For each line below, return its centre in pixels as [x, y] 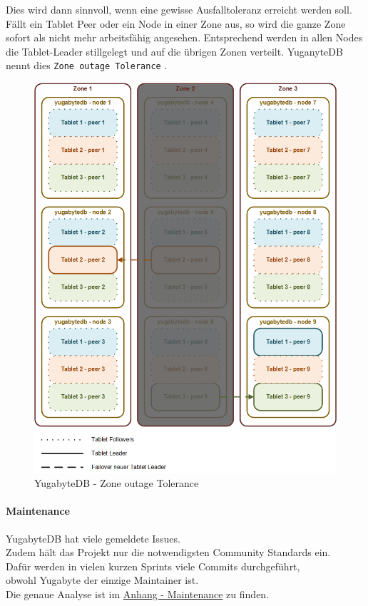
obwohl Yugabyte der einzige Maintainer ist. [102, 580]
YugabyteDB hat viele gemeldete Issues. [93, 538]
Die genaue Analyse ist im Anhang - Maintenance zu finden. [138, 594]
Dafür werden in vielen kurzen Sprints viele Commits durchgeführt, [153, 566]
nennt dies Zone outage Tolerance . [87, 65]
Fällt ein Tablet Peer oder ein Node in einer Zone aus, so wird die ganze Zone [176, 23]
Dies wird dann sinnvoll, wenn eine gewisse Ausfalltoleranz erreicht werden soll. [179, 9]
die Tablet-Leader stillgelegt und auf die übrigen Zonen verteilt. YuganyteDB [174, 51]
